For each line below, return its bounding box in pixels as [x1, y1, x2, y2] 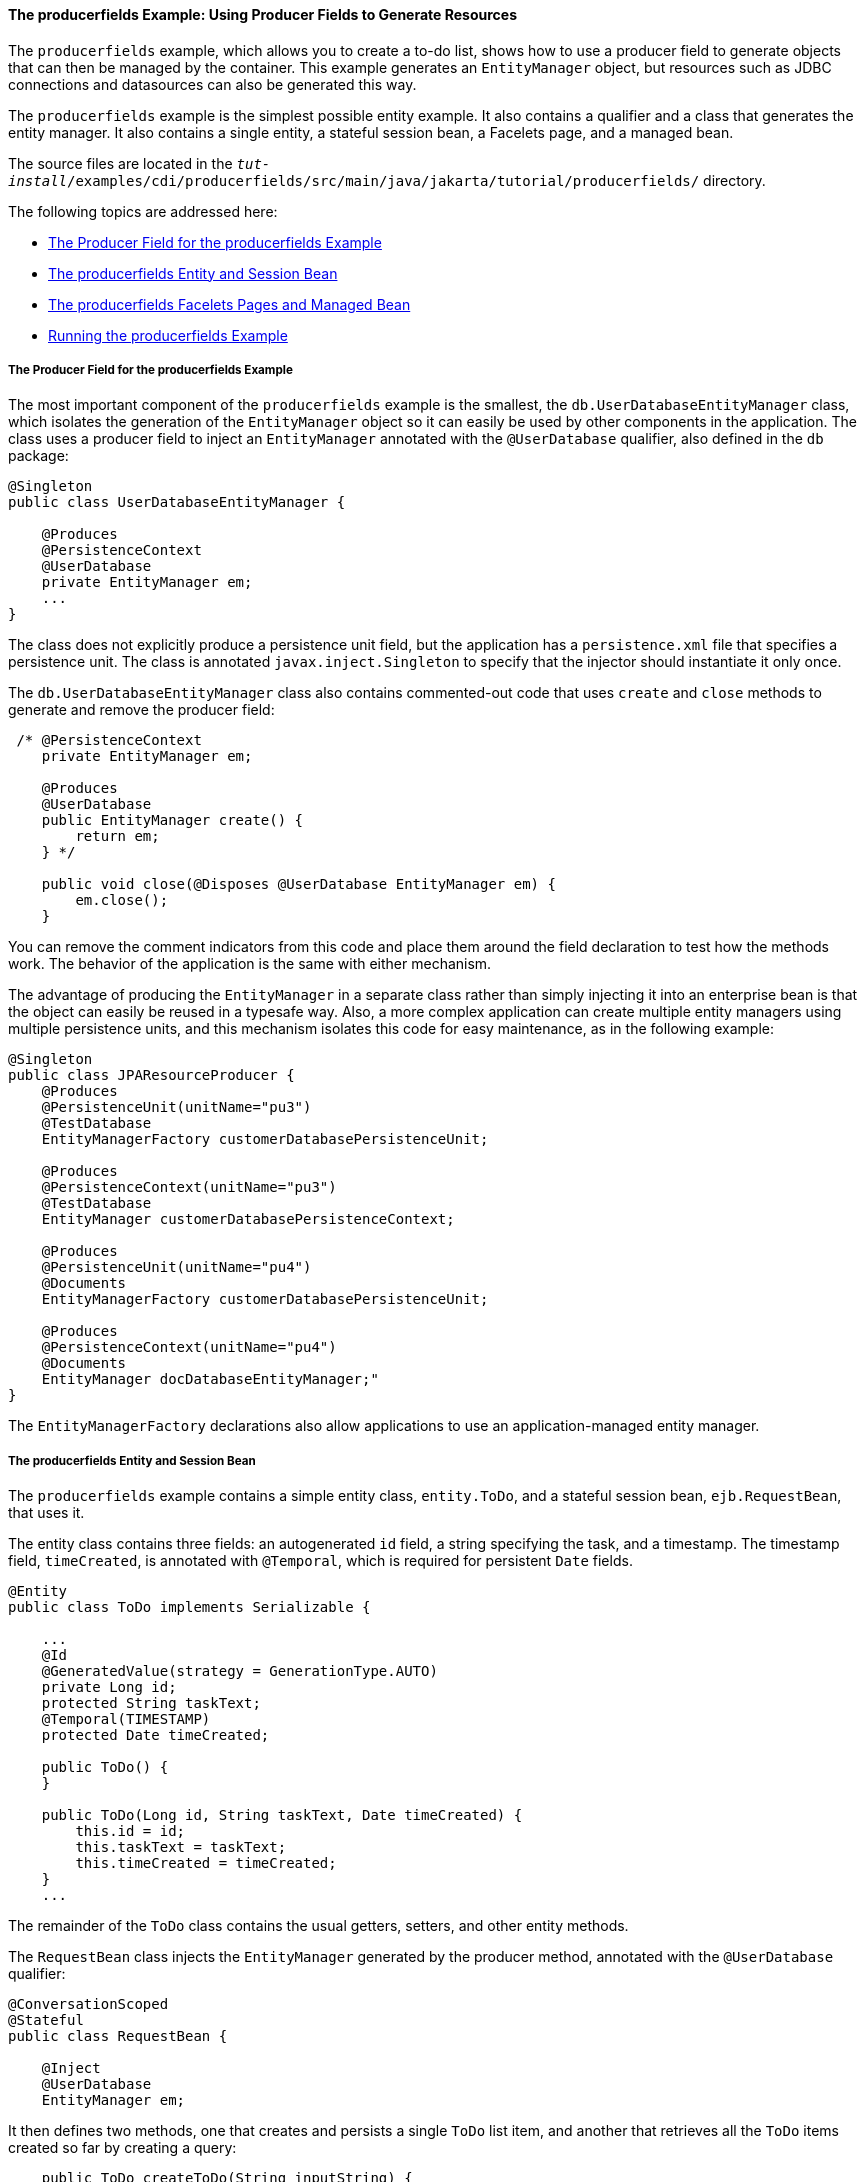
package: [8, 447, 69, 465]
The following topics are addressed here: [8, 202, 278, 220]
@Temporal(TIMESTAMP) [41, 1711, 211, 1728]
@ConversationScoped [8, 1996, 169, 2013]
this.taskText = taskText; [75, 1839, 287, 1856]
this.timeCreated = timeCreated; [75, 1855, 337, 1872]
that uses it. [8, 1504, 85, 1522]
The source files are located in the [8, 154, 233, 172]
